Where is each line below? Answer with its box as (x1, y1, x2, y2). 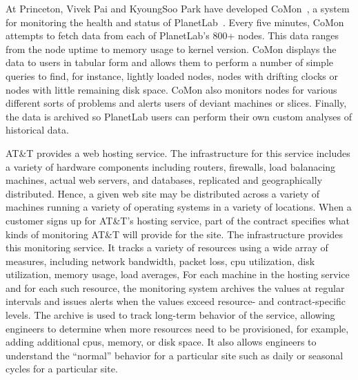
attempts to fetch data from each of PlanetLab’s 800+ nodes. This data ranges (6, 28, 339, 43)
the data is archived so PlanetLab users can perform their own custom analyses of (6, 109, 352, 123)
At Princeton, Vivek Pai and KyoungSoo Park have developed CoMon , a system (6, 1, 350, 15)
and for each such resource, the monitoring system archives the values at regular (6, 280, 345, 295)
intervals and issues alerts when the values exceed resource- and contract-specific (6, 294, 346, 308)
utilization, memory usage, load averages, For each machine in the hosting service (6, 267, 350, 282)
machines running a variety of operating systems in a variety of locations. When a (6, 200, 352, 214)
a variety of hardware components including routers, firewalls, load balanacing (6, 159, 336, 173)
